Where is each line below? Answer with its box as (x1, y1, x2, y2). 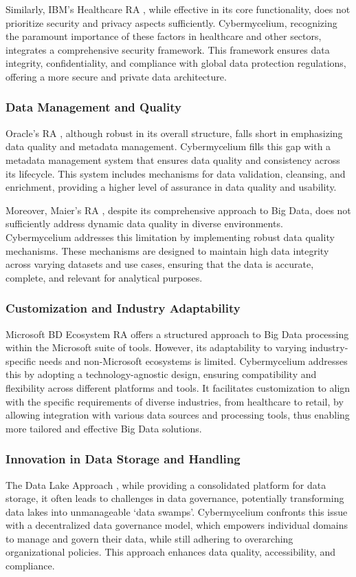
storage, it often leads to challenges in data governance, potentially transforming (5, 491, 344, 505)
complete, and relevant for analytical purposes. (5, 270, 203, 284)
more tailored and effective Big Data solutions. (5, 421, 202, 435)
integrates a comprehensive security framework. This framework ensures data (5, 42, 330, 56)
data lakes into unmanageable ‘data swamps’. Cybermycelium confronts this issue (5, 504, 348, 518)
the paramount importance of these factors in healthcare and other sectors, (5, 29, 322, 43)
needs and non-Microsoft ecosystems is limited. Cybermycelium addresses (38, 353, 348, 368)
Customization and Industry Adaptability (5, 300, 241, 317)
